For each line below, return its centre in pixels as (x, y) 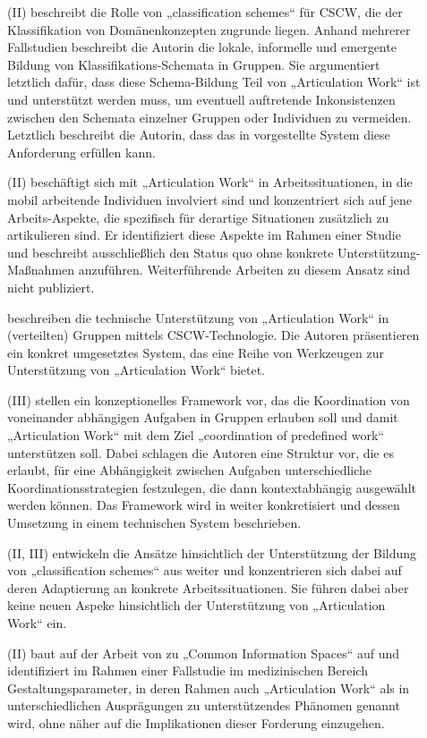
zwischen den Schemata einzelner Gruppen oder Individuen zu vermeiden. (209, 117)
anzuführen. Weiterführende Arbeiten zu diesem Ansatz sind (244, 270)
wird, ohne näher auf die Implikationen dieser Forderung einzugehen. (196, 722)
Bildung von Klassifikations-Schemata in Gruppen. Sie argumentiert (194, 64)
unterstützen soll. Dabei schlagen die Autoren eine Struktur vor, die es (201, 452)
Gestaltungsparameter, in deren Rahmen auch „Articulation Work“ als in (209, 687)
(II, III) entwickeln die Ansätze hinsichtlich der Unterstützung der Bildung (212, 552)
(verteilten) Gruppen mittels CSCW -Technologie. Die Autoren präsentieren (213, 335)
